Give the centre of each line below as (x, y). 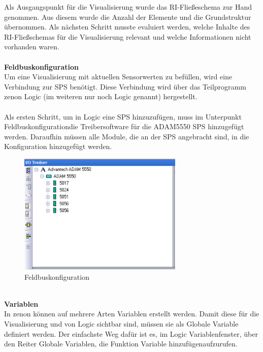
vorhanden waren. (32, 47)
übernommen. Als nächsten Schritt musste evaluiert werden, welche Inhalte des (127, 27)
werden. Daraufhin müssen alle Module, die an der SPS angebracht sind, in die (127, 136)
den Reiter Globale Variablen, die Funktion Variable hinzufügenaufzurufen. (121, 344)
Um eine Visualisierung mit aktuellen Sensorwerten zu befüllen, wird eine (118, 77)
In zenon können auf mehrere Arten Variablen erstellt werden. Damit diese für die (132, 314)
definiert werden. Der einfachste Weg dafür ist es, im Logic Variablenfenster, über (131, 333)
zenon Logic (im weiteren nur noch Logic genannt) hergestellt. (101, 96)
